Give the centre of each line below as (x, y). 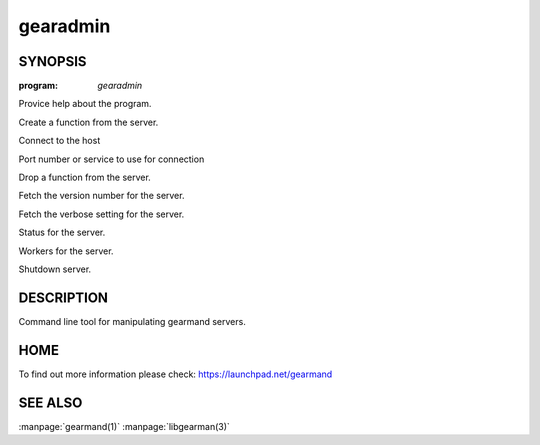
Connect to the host (59, 141)
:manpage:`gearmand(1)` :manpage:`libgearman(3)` (124, 426)
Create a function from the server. (88, 122)
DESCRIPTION (63, 297)
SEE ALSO (50, 402)
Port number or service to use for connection (111, 159)
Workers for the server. (66, 251)
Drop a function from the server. (85, 177)
